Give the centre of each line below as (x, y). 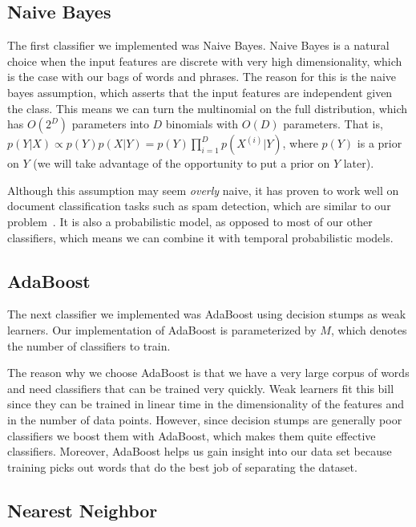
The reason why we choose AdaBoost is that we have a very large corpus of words (208, 373)
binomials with (202, 124)
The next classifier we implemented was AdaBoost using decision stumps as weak (207, 314)
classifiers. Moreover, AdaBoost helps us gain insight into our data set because (200, 451)
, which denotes (369, 329)
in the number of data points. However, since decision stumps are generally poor (205, 419)
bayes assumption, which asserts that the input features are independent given (200, 92)
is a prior (380, 143)
